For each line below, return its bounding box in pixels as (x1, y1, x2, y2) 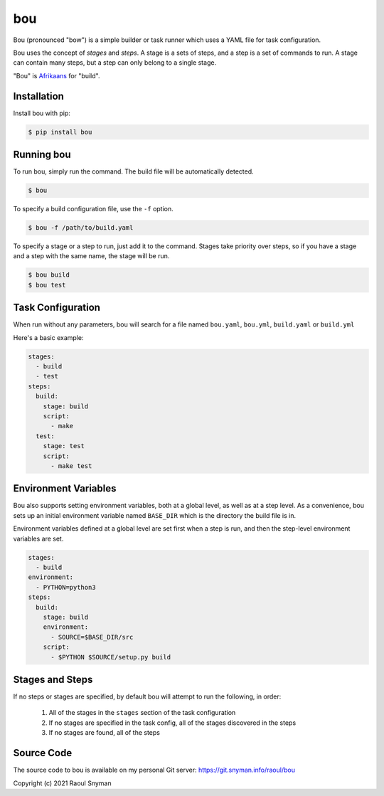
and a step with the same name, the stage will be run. (13, 252, 170, 260)
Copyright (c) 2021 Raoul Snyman (13, 779, 112, 787)
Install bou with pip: (13, 109, 71, 117)
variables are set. (13, 534, 64, 543)
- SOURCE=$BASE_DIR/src (50, 633, 134, 641)
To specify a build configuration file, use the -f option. (13, 205, 174, 213)
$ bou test (28, 281, 66, 289)
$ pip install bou (28, 128, 92, 136)
